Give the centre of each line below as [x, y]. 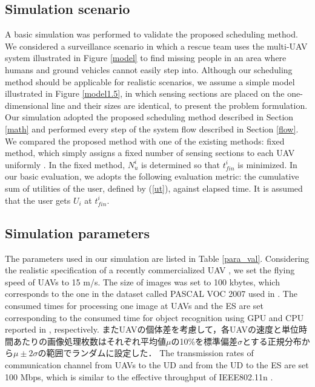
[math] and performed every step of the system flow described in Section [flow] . [152, 128]
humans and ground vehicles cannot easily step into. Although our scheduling [149, 69]
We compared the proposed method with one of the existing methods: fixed [145, 141]
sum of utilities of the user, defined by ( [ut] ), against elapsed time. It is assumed [154, 188]
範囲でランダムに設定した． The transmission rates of [150, 353]
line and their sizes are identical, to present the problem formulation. [180, 105]
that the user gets [38, 200]
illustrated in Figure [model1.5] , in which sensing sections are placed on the [145, 93]
